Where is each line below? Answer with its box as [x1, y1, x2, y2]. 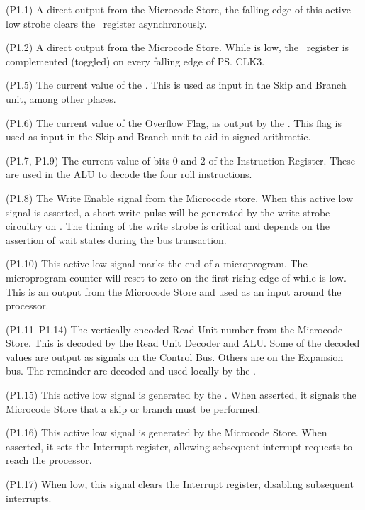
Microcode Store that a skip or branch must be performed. [6, 401, 261, 416]
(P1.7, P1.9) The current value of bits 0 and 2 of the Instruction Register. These [6, 153, 355, 167]
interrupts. [6, 490, 52, 505]
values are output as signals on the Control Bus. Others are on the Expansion [6, 349, 344, 364]
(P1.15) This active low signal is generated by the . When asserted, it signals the [6, 387, 356, 402]
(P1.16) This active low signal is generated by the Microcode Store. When [6, 425, 327, 440]
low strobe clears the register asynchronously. [6, 16, 207, 31]
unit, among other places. [6, 91, 116, 106]
